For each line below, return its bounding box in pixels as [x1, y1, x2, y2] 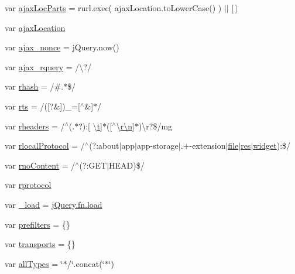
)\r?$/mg [138, 119, 173, 132]
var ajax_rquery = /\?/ [5, 60, 91, 73]
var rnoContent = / [5, 159, 76, 171]
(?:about [89, 139, 119, 152]
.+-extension [180, 139, 226, 152]
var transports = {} [5, 238, 76, 250]
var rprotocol [5, 179, 52, 191]
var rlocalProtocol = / [5, 139, 85, 152]
